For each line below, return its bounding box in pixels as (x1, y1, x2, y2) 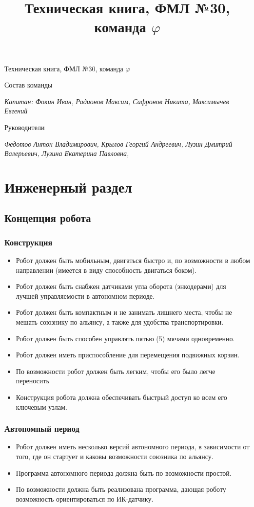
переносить (16, 375, 49, 386)
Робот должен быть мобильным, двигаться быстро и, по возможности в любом (16, 255, 250, 265)
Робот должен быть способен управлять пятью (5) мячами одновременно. (16, 333, 235, 343)
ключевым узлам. (16, 401, 67, 412)
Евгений (4, 106, 28, 116)
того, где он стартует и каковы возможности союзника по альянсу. (16, 451, 214, 462)
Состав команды (4, 80, 53, 90)
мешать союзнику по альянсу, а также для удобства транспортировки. (16, 317, 224, 327)
